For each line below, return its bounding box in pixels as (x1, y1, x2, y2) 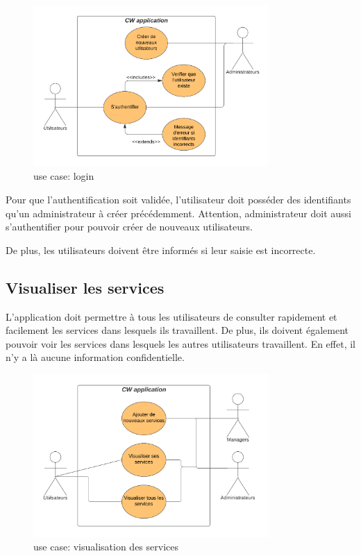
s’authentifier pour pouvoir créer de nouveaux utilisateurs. (6, 219, 253, 234)
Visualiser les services (6, 276, 165, 298)
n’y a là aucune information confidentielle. (6, 350, 185, 364)
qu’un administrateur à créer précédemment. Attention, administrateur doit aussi (6, 205, 351, 220)
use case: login (33, 169, 94, 183)
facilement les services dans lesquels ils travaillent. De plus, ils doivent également (6, 323, 349, 337)
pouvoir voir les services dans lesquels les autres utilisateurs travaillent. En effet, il (6, 336, 355, 351)
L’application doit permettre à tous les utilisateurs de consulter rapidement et (6, 309, 337, 323)
